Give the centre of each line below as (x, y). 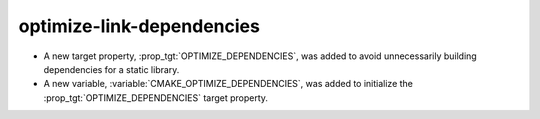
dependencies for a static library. (111, 69)
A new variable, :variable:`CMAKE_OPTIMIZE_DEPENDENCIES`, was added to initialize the (228, 84)
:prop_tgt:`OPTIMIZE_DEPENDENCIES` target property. (156, 97)
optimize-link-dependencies (139, 26)
